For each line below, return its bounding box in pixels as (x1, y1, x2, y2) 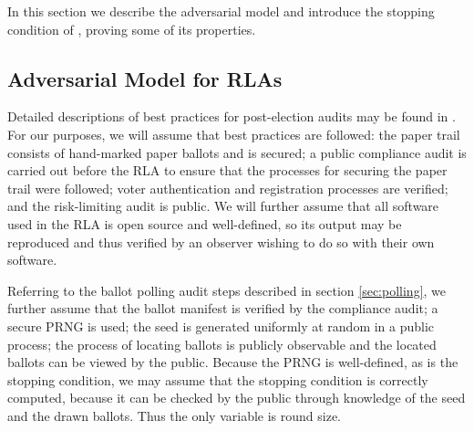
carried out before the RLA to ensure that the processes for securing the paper (7, 161, 448, 180)
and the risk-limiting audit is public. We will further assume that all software (7, 196, 439, 215)
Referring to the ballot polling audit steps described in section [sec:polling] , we (7, 280, 447, 300)
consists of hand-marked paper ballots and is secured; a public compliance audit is (7, 142, 467, 162)
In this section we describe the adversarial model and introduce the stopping (7, 2, 435, 20)
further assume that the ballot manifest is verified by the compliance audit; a (7, 299, 438, 318)
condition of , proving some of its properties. (7, 19, 256, 38)
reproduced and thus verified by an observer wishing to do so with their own (7, 232, 435, 251)
